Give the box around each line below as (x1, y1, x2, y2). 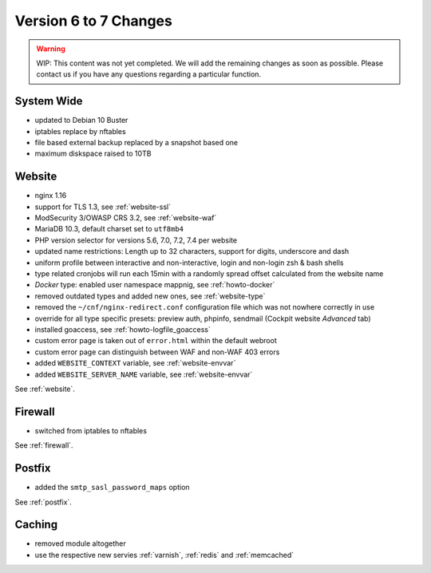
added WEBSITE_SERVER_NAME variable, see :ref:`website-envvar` (34, 369, 253, 379)
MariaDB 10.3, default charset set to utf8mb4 (34, 224, 184, 234)
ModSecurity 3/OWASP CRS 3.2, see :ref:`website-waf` (34, 213, 217, 223)
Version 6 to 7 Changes (14, 12, 173, 30)
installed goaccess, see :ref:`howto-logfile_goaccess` (34, 325, 211, 334)
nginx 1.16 (34, 191, 67, 200)
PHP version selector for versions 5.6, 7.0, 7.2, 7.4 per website (34, 235, 238, 245)
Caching (14, 518, 58, 532)
